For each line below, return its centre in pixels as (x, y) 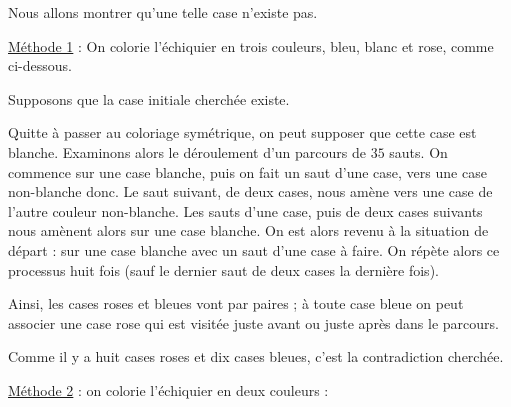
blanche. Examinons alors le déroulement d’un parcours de (187, 151)
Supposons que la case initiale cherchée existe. (149, 98)
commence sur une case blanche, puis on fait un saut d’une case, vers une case (247, 171)
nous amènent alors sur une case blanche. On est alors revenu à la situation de (248, 230)
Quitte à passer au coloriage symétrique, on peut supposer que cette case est (242, 132)
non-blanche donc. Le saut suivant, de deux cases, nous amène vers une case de (250, 191)
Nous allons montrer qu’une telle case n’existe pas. (163, 12)
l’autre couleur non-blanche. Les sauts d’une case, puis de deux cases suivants (245, 210)
